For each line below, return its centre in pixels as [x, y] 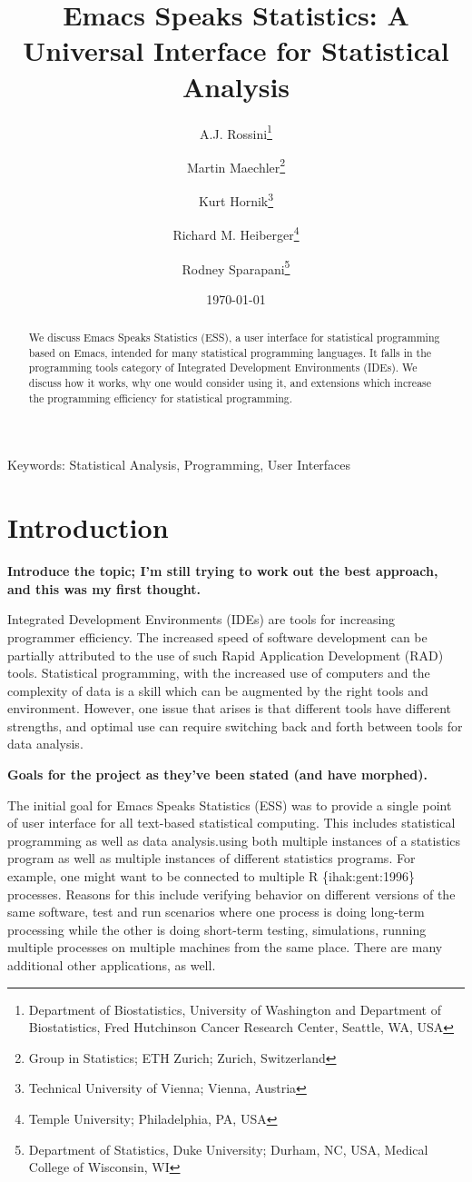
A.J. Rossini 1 [236, 132]
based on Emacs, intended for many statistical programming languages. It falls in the [230, 352]
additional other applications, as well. [112, 965]
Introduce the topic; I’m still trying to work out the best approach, [223, 571]
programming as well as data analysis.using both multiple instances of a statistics [234, 840]
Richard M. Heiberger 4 [236, 233]
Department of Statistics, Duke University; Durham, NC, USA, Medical [228, 1149]
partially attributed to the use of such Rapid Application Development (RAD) [226, 655]
